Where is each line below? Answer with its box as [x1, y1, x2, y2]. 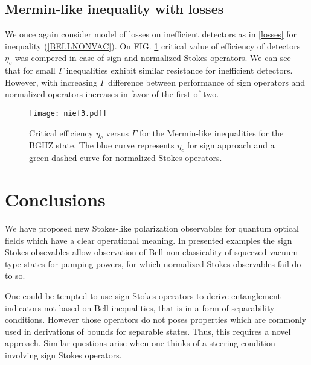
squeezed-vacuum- [234, 246, 301, 258]
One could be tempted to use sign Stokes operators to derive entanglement [5, 289, 281, 302]
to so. [5, 269, 25, 282]
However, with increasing [5, 75, 97, 88]
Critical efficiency [29, 126, 94, 139]
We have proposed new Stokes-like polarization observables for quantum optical [5, 221, 299, 234]
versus [106, 126, 129, 139]
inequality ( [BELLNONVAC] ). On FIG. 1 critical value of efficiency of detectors [5, 39, 301, 52]
